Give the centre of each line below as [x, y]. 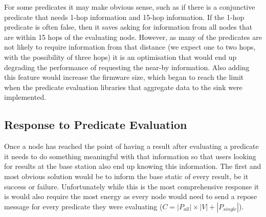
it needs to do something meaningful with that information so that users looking [130, 156]
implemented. [25, 97]
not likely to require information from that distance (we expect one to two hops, [130, 47]
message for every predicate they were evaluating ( [83, 206]
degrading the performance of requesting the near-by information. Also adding [127, 67]
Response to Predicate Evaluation [96, 125]
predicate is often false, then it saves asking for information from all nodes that [128, 27]
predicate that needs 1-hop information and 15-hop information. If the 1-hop [124, 17]
